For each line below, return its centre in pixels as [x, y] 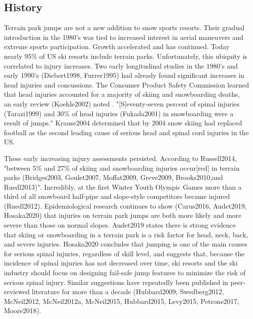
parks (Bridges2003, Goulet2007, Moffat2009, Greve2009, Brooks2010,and [114, 177]
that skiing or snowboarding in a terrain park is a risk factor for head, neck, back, [126, 234]
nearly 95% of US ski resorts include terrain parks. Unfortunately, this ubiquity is [126, 56]
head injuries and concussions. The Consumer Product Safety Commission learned [126, 84]
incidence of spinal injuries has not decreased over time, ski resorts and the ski [121, 263]
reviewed [17, 292]
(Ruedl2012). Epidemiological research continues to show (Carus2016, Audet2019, [125, 205]
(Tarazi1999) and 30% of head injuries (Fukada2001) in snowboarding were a [119, 113]
